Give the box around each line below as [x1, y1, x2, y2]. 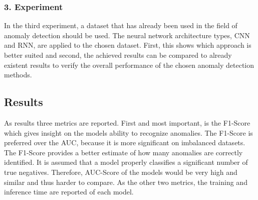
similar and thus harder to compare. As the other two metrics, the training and [4, 176, 247, 187]
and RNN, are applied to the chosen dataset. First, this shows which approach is [4, 40, 251, 50]
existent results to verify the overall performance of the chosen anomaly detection [4, 59, 254, 70]
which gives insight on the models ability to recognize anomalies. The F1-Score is [4, 127, 253, 138]
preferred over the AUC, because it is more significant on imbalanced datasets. [4, 137, 245, 148]
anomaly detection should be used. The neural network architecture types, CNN [4, 30, 250, 40]
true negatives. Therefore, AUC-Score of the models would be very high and [4, 166, 237, 177]
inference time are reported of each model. [4, 186, 134, 197]
